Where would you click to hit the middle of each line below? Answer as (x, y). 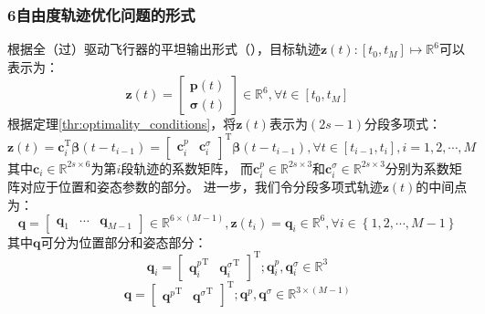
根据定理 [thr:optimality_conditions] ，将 (122, 124)
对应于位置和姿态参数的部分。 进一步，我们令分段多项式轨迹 (201, 186)
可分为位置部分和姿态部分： (124, 241)
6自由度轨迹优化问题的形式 (101, 14)
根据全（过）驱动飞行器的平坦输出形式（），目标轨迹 (164, 49)
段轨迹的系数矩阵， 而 (187, 167)
